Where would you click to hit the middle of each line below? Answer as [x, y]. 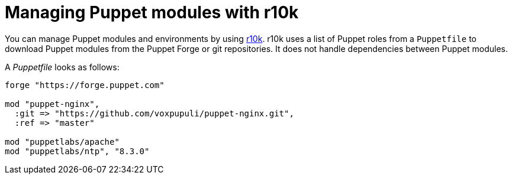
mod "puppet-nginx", [52, 104]
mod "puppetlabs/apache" [62, 141]
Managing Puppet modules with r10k [152, 12]
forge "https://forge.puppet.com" [85, 85]
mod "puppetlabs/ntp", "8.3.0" [77, 151]
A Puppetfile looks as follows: [62, 67]
